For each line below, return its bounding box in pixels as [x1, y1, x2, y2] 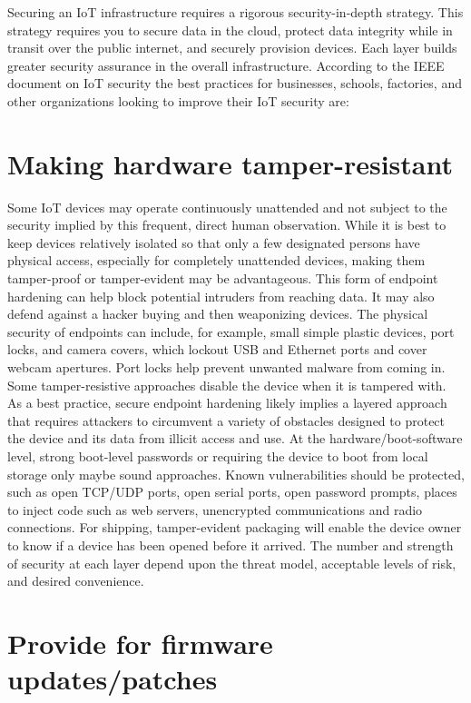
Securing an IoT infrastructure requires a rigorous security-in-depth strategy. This [7, 3, 464, 21]
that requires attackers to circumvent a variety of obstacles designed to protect [7, 411, 446, 430]
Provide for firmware [7, 624, 273, 661]
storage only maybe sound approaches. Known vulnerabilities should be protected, [7, 464, 465, 483]
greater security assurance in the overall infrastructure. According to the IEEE [7, 55, 445, 74]
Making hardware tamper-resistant [7, 144, 453, 182]
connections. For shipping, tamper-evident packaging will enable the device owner [7, 518, 462, 537]
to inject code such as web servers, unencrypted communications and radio [7, 500, 423, 519]
